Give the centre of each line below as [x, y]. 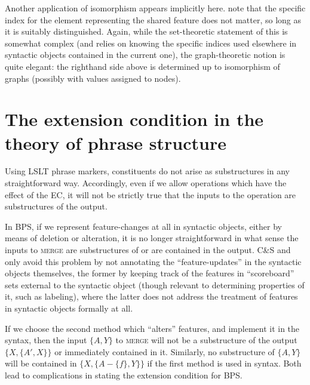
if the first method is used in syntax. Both [224, 363]
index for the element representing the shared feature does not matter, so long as [153, 19]
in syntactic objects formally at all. [69, 308]
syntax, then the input [46, 340]
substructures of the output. [56, 206]
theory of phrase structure [116, 142]
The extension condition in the [134, 119]
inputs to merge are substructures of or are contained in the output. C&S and [148, 250]
